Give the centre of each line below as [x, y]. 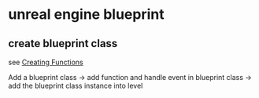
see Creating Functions [46, 62]
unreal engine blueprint [86, 15]
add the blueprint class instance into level [76, 85]
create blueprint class [63, 44]
